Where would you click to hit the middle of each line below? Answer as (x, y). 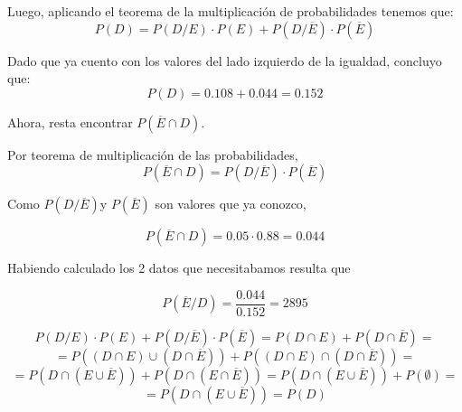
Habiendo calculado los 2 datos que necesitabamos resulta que (179, 268)
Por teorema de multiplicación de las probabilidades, (153, 154)
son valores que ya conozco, (231, 204)
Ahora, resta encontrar (70, 122)
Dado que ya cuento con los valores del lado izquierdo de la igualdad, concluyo (225, 60)
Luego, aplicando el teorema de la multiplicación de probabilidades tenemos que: (231, 11)
